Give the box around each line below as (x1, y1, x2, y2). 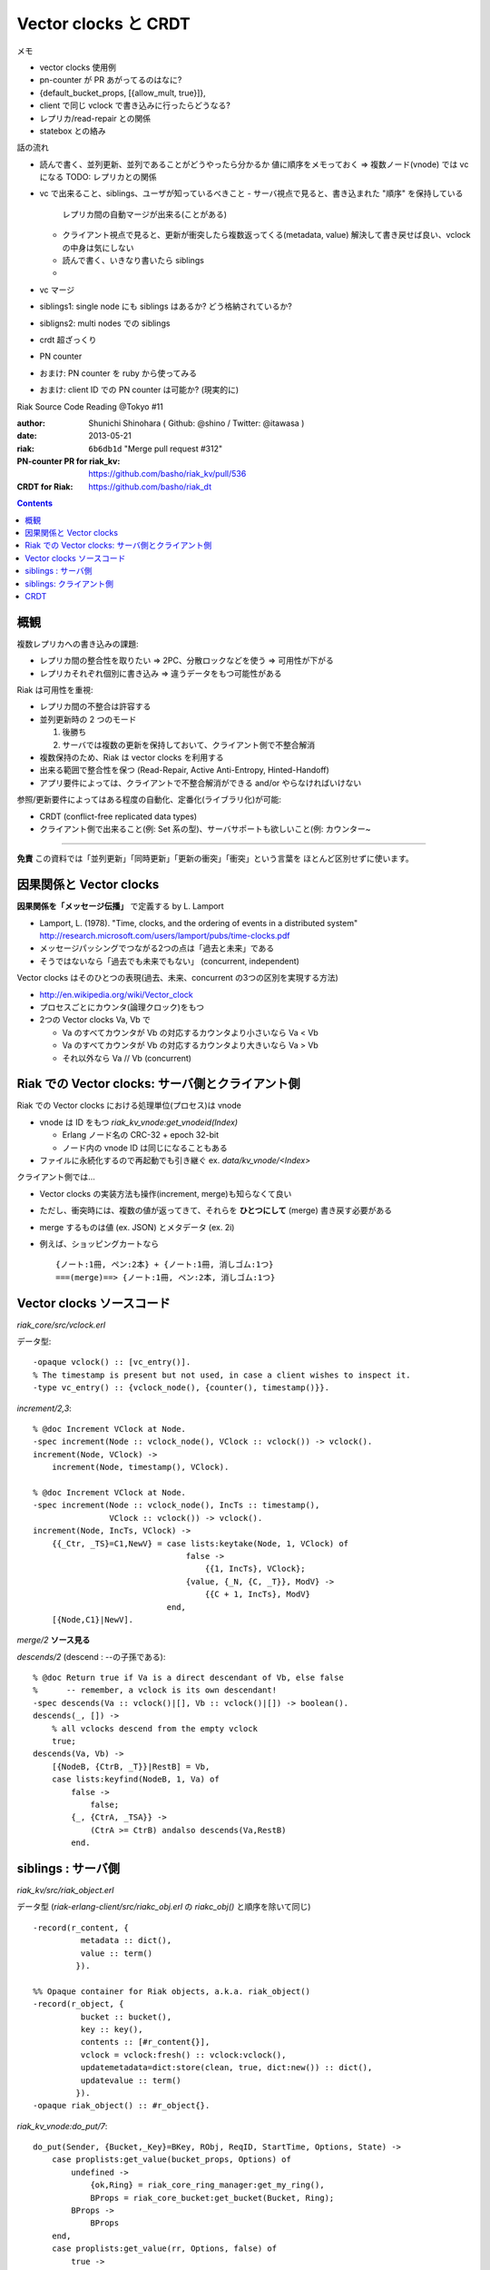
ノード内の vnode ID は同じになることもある (62, 1142, 228, 1153)
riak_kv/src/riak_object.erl (16, 1885, 114, 1896)
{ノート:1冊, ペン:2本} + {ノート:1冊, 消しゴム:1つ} (55, 1259, 274, 1270)
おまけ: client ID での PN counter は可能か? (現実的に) (39, 384, 240, 395)
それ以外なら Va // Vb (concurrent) (62, 1052, 192, 1063)
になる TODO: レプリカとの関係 (39, 172, 157, 183)
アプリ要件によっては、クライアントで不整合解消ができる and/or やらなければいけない (39, 777, 362, 788)
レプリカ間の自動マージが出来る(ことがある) (62, 209, 227, 220)
